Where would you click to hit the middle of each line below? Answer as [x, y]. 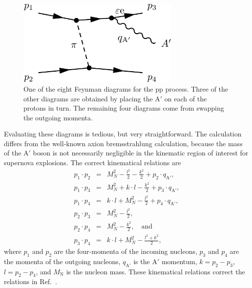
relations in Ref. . [31, 281]
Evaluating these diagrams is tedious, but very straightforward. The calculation [123, 134]
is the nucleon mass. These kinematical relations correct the [156, 271]
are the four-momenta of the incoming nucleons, [126, 251]
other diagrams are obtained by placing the [88, 98]
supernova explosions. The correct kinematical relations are [93, 163]
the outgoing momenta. [58, 117]
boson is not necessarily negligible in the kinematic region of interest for [141, 153]
